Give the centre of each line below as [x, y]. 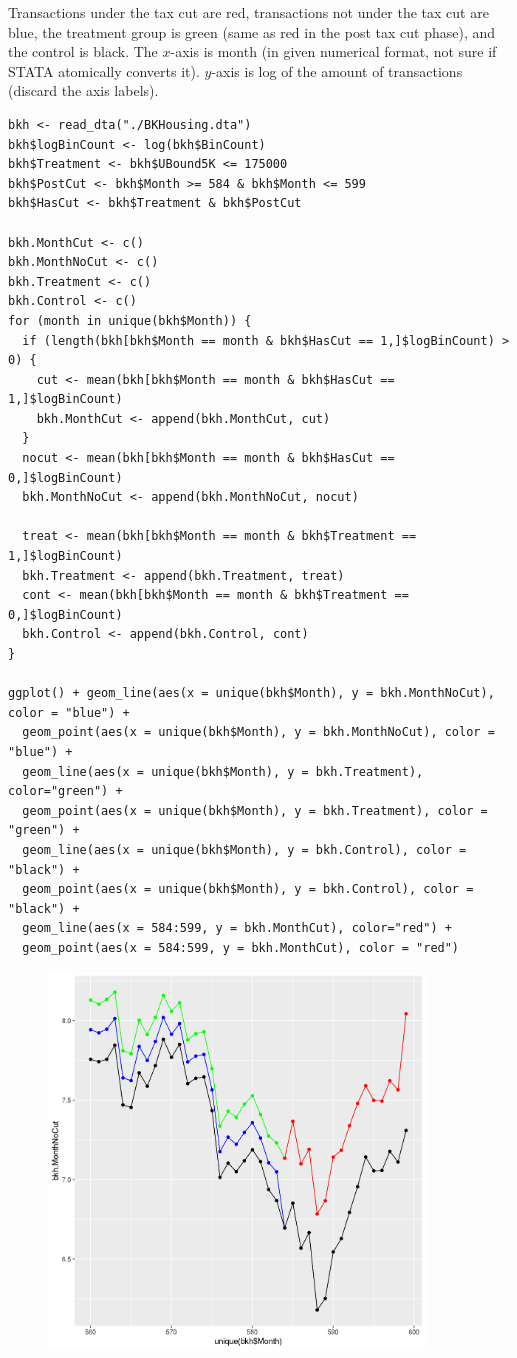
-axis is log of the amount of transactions [337, 70]
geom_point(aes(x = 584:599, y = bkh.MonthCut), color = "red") [241, 947]
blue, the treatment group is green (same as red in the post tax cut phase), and [252, 31]
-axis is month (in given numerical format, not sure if [333, 51]
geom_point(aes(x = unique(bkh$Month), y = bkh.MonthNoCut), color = [258, 732]
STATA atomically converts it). [104, 70]
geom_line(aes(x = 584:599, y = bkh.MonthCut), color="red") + [237, 928]
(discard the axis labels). [83, 90]
